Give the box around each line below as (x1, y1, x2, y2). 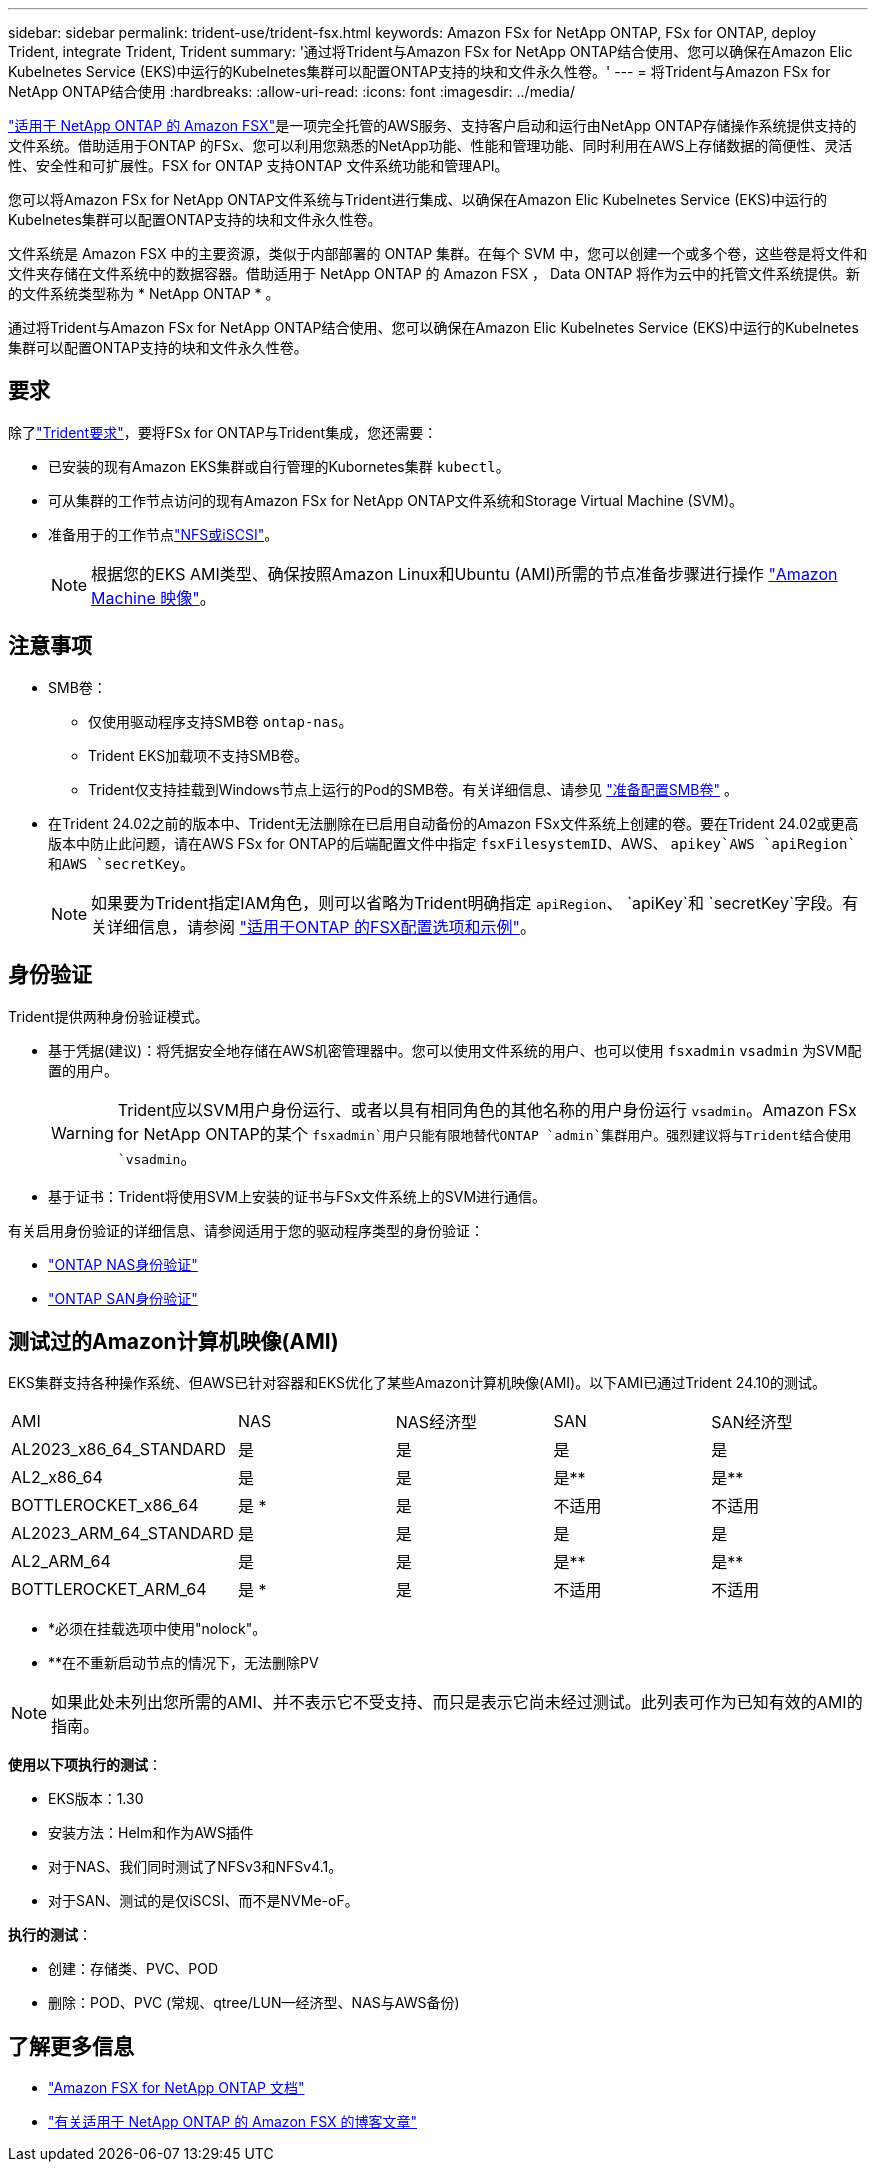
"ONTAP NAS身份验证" (48, 1255, 198, 1273)
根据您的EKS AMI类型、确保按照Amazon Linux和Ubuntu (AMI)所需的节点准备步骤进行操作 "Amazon (91, 563, 838, 584)
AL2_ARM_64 (11, 1551, 111, 1572)
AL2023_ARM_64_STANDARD (11, 1523, 234, 1544)
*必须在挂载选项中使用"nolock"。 (48, 1620, 267, 1638)
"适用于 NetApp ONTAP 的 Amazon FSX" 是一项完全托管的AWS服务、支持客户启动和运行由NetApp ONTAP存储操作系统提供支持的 (8, 117, 857, 134)
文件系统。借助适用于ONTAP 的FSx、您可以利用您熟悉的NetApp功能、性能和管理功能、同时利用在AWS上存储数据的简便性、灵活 (8, 137, 853, 154)
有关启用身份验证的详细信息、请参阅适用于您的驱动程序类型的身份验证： (8, 1221, 484, 1239)
